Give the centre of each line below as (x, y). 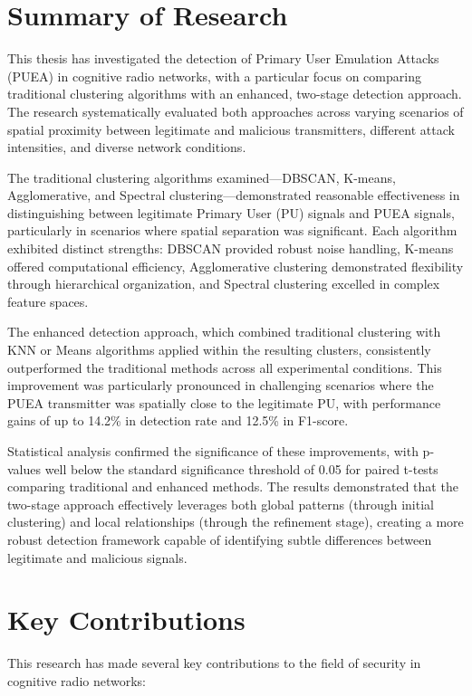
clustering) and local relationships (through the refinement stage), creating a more (236, 522)
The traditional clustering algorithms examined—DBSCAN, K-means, (202, 177)
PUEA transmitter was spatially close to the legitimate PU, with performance (224, 402)
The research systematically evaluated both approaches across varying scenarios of (236, 111)
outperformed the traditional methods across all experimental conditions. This (225, 367)
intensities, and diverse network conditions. (127, 147)
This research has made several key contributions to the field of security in (214, 663)
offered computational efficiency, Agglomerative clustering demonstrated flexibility (236, 266)
